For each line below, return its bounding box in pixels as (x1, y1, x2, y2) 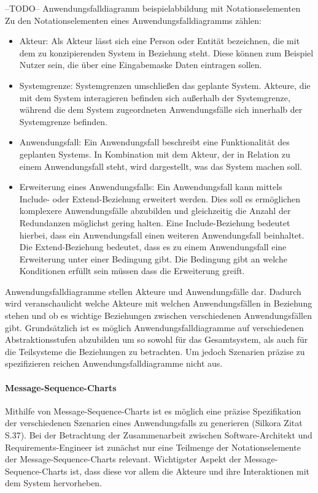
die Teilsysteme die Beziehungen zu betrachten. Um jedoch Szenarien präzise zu (5, 345, 305, 357)
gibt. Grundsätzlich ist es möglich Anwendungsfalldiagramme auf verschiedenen (5, 321, 304, 334)
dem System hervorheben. (5, 476, 103, 489)
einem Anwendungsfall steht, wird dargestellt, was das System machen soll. (19, 159, 303, 172)
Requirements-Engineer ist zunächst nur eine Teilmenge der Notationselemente (5, 440, 301, 453)
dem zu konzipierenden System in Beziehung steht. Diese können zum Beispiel (19, 46, 314, 59)
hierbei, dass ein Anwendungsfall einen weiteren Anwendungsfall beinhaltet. (19, 228, 304, 241)
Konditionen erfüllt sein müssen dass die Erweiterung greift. (19, 264, 245, 277)
